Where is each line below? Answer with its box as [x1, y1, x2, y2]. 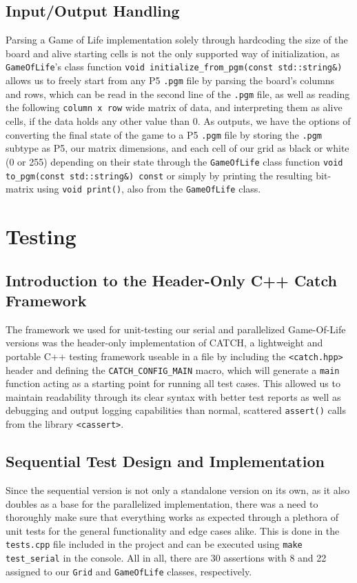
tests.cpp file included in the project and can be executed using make [6, 537, 303, 551]
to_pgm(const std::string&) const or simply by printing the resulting [6, 168, 313, 182]
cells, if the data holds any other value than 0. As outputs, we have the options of [6, 114, 351, 128]
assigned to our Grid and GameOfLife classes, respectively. [6, 564, 252, 578]
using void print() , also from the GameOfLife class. [37, 181, 261, 196]
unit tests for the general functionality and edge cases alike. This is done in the [6, 523, 340, 537]
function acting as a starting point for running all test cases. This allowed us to [6, 376, 340, 391]
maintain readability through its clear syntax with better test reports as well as [6, 389, 341, 404]
